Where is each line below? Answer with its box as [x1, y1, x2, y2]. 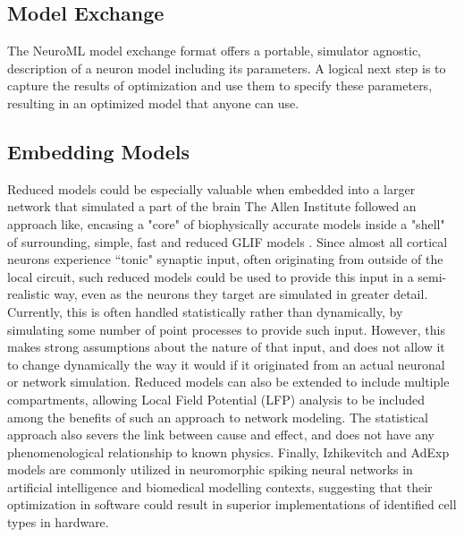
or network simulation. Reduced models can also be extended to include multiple [7, 372, 450, 391]
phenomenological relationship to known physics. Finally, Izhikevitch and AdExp [7, 442, 450, 461]
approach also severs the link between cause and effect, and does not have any [7, 425, 434, 444]
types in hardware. [7, 513, 109, 532]
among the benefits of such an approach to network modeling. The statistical [7, 407, 428, 426]
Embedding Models [7, 137, 190, 165]
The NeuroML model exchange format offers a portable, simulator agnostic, [7, 41, 422, 60]
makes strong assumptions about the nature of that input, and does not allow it [7, 337, 445, 356]
